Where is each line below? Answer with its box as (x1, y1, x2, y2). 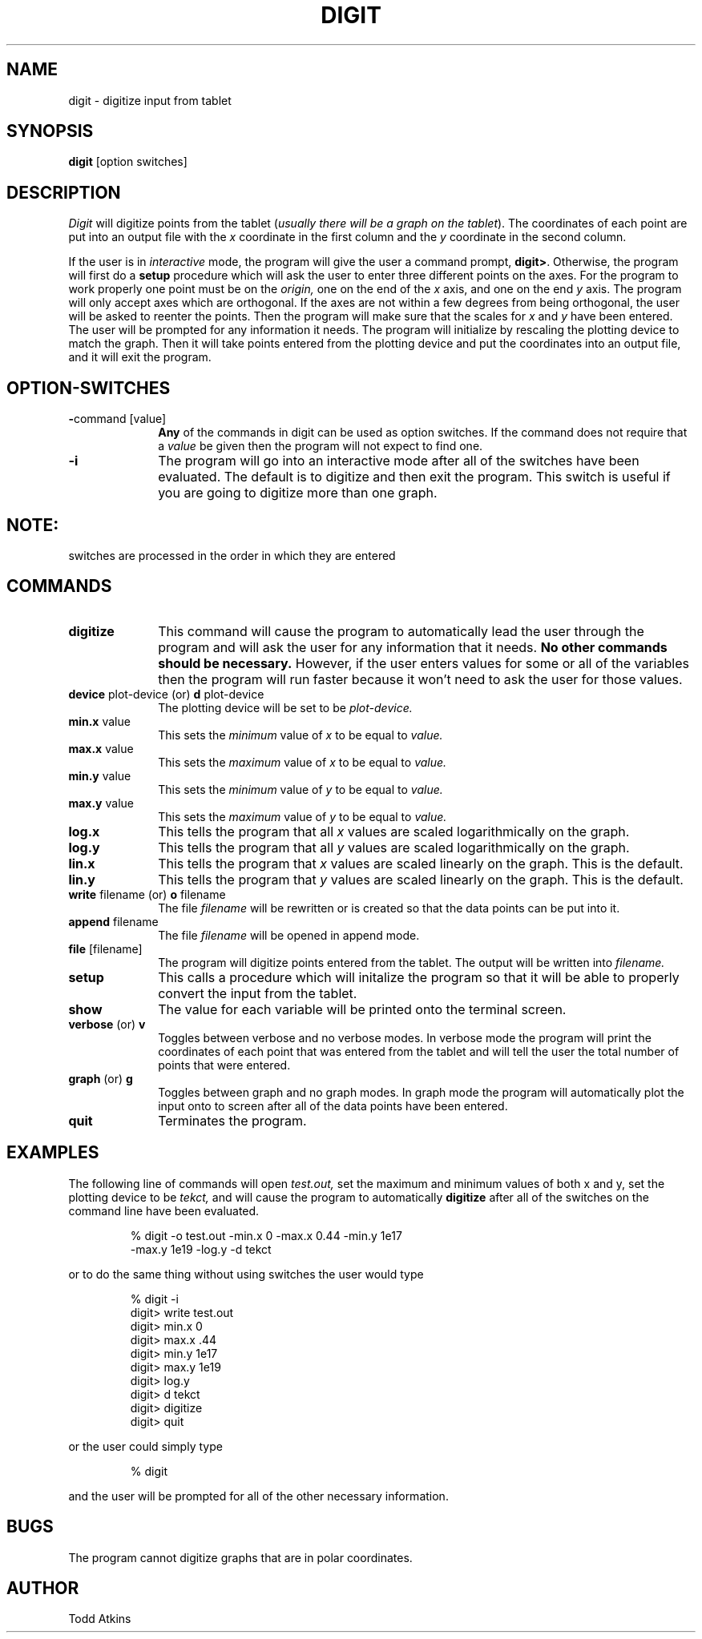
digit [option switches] (68, 155, 188, 169)
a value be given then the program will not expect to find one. (158, 439, 483, 453)
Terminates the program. (158, 1112, 307, 1129)
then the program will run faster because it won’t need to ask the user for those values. (158, 670, 683, 687)
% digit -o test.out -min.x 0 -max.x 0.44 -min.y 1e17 (130, 1228, 402, 1242)
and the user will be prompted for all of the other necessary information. (68, 1488, 449, 1503)
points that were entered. (158, 1057, 291, 1072)
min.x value (68, 714, 131, 728)
